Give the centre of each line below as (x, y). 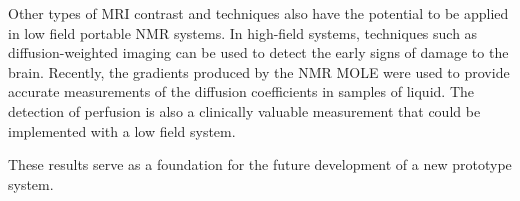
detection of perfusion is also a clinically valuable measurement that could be (244, 110)
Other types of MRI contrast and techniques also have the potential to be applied (258, 13)
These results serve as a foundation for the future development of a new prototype (260, 164)
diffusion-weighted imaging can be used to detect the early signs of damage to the (258, 52)
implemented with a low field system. (122, 130)
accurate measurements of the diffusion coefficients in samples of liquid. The (241, 91)
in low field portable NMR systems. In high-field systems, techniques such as (243, 32)
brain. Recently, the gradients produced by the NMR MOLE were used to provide (259, 71)
